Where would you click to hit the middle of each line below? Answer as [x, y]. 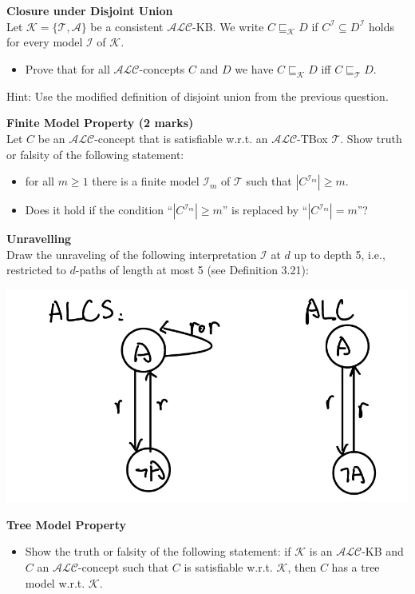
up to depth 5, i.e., [340, 254]
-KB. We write [228, 26]
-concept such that [123, 567]
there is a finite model [146, 181]
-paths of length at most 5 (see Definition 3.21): [192, 270]
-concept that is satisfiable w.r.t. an [181, 138]
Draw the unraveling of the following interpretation [132, 254]
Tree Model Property [66, 524]
